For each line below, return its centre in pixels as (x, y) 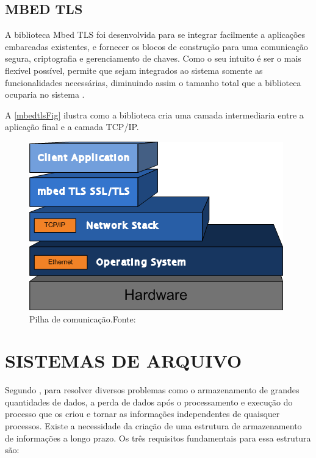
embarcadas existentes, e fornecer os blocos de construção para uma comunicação (156, 46)
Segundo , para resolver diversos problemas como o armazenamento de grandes (152, 390)
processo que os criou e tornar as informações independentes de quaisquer (142, 414)
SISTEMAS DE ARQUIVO (124, 361)
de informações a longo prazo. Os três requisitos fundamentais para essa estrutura (158, 438)
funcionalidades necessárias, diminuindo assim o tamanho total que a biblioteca (153, 82)
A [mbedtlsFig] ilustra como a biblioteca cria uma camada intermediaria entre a (154, 114)
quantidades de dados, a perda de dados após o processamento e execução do (149, 402)
